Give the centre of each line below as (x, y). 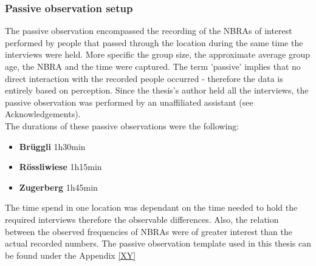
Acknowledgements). (43, 114)
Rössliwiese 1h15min (60, 167)
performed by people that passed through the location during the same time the (154, 42)
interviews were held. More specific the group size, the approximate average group (158, 54)
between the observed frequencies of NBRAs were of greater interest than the (149, 231)
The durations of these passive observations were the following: (122, 125)
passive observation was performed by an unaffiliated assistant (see (129, 102)
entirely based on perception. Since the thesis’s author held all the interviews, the (157, 90)
